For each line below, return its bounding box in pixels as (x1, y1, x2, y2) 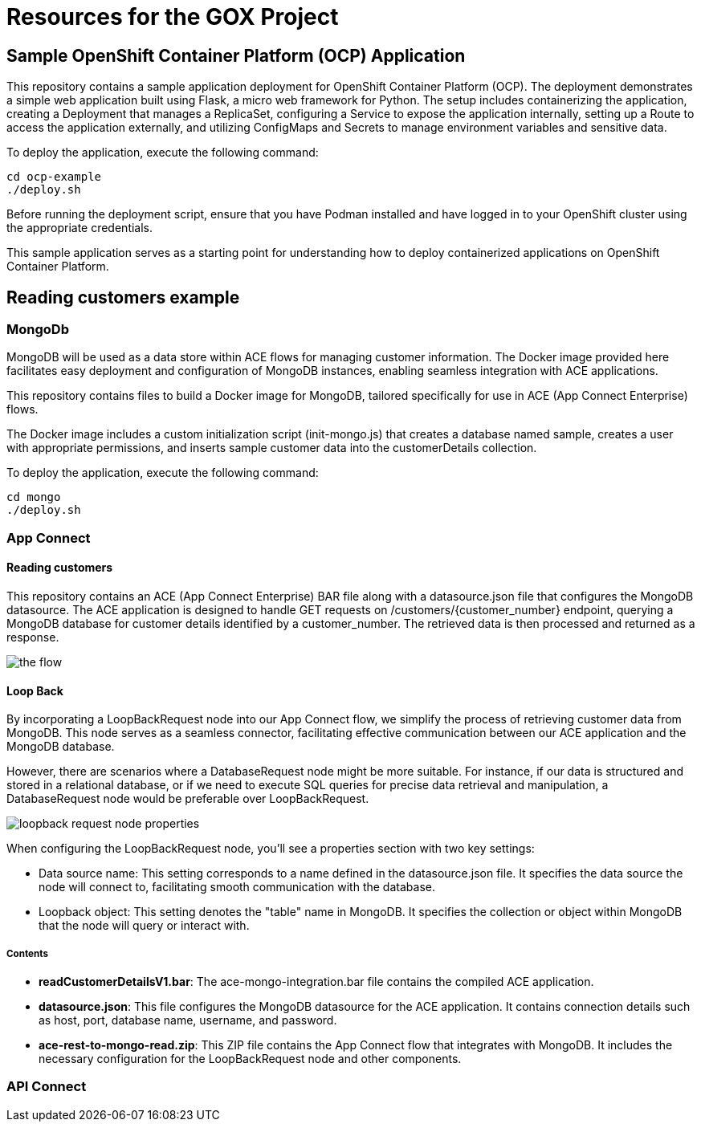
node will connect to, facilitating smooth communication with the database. (39, 880, 435, 894)
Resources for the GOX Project (6, 3, 339, 31)
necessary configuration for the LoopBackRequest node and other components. (39, 1051, 462, 1065)
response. (6, 629, 59, 644)
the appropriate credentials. (6, 221, 153, 235)
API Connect (6, 1078, 87, 1095)
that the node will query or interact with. (39, 918, 250, 933)
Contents (6, 947, 48, 959)
